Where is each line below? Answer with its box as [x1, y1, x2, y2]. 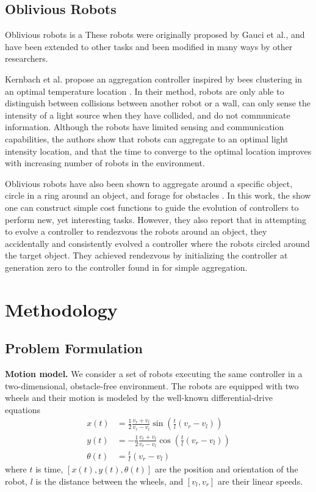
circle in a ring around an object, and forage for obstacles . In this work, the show [5, 189, 311, 202]
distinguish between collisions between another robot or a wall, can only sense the [5, 97, 311, 109]
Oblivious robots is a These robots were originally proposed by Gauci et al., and [5, 28, 305, 41]
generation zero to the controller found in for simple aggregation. [5, 260, 248, 273]
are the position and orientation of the [154, 463, 298, 475]
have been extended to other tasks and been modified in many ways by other [5, 40, 293, 53]
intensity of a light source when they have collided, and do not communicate [5, 108, 290, 121]
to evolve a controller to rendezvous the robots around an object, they [5, 225, 267, 238]
